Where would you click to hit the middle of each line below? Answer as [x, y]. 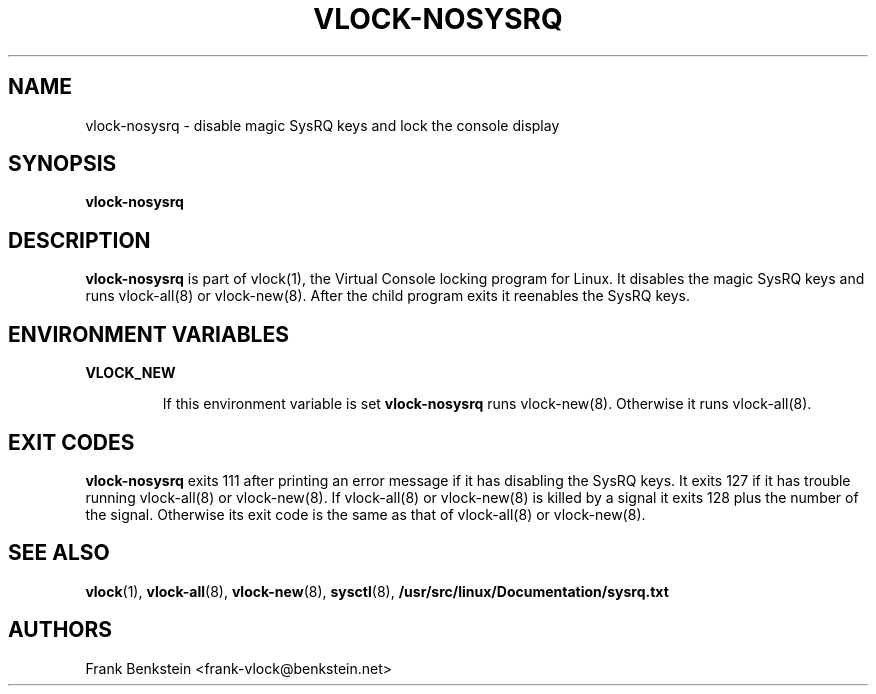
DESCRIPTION [79, 240]
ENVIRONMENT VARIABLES [148, 334]
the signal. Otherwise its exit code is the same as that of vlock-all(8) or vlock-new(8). [365, 514]
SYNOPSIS [62, 164]
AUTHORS [60, 630]
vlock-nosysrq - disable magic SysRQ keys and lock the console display [322, 125]
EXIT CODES [71, 442]
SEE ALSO [59, 553]
